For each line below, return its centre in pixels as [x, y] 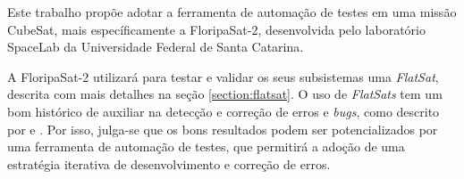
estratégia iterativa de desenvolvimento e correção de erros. [169, 163]
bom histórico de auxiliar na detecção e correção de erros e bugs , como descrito [224, 111]
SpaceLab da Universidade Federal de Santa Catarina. [156, 47]
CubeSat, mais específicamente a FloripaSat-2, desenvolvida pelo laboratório [217, 29]
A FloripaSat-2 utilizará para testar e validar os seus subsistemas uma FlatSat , [223, 76]
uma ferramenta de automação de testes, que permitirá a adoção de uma [206, 146]
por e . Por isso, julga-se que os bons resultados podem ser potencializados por [223, 129]
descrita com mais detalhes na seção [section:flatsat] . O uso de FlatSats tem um [225, 94]
